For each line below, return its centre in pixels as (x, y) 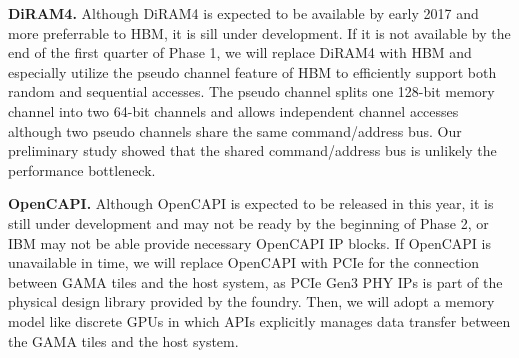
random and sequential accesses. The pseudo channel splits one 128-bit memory (251, 91)
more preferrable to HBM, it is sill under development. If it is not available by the (259, 32)
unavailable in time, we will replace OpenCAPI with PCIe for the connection (244, 262)
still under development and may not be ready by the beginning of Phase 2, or (248, 222)
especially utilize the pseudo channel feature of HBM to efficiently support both (252, 71)
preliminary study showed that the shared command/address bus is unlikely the (252, 150)
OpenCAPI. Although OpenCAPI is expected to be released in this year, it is (251, 203)
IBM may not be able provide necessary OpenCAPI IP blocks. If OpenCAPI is (249, 242)
